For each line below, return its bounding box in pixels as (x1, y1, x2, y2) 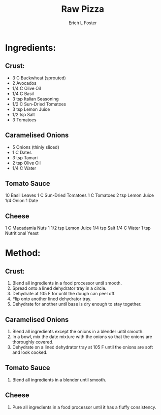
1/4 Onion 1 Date (5, 198, 38, 204)
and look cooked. (12, 349, 48, 355)
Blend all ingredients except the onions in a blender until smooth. (12, 329, 144, 334)
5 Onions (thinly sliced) (12, 144, 60, 150)
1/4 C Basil (12, 90, 34, 97)
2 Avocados (12, 80, 37, 86)
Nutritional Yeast (5, 230, 39, 236)
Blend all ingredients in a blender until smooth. (12, 377, 107, 382)
